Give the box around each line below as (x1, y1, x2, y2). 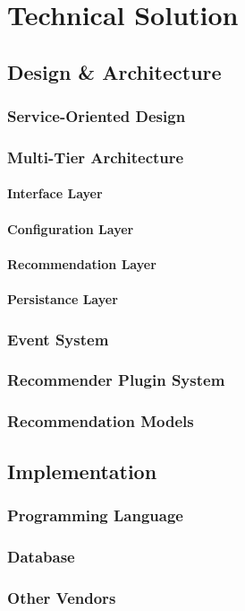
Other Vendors (7, 586, 116, 608)
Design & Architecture (7, 57, 222, 85)
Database (7, 545, 75, 567)
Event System (7, 327, 109, 350)
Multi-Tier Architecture (7, 145, 184, 168)
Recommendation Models (7, 410, 194, 432)
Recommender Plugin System (7, 369, 225, 391)
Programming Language (7, 503, 183, 526)
